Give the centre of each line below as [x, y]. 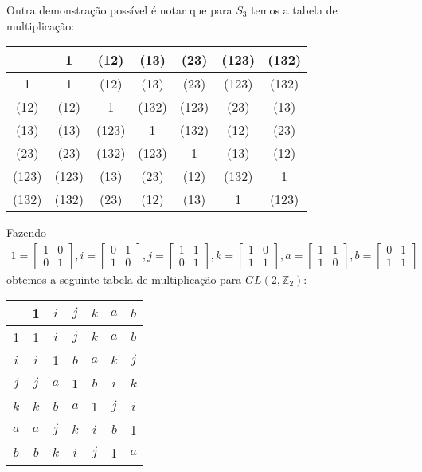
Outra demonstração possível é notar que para [119, 10]
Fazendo [26, 232]
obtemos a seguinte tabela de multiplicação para [124, 279]
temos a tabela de [294, 10]
